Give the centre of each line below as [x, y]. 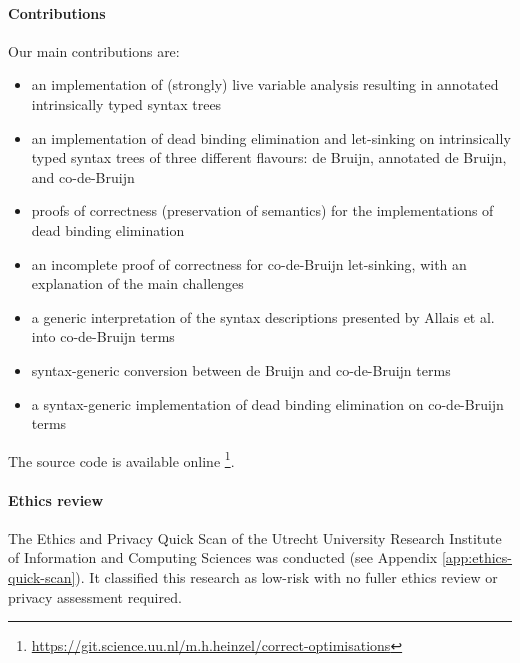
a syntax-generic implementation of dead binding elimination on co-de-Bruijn [267, 403]
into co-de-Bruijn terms [103, 336]
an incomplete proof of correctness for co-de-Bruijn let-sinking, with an [249, 263]
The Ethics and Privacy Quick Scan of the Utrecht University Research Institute [255, 537]
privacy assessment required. [95, 596]
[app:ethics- [476, 557]
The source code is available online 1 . [121, 459]
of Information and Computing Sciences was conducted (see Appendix [223, 557]
